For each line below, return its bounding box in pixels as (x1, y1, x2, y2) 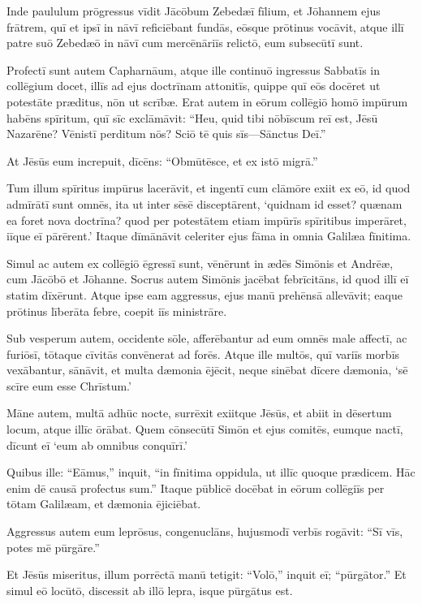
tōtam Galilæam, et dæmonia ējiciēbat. (6, 495, 201, 512)
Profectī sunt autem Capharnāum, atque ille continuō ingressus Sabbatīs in (6, 61, 381, 78)
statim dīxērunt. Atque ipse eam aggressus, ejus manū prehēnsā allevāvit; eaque (6, 286, 403, 303)
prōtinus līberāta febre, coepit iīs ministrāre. (6, 302, 227, 319)
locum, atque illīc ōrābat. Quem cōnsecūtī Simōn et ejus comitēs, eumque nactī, (6, 421, 403, 438)
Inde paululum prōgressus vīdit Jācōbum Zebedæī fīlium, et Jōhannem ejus (6, 2, 381, 19)
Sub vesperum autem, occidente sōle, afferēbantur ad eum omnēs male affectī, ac (6, 330, 407, 347)
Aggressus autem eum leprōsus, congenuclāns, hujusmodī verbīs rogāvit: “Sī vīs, (6, 523, 403, 540)
